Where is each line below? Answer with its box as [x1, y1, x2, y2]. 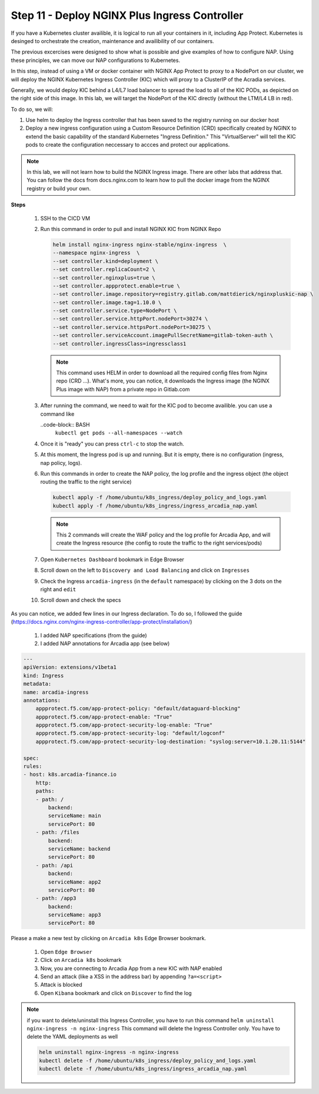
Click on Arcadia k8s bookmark [40, 957, 122, 964]
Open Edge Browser [40, 948, 92, 955]
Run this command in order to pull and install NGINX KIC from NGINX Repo [40, 225, 221, 232]
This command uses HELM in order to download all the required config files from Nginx [56, 369, 268, 377]
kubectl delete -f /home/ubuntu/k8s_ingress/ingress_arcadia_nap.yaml [39, 1066, 247, 1072]
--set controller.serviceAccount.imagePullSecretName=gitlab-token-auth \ [52, 332, 274, 339]
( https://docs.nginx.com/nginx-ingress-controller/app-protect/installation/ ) [11, 618, 192, 625]
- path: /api [35, 862, 74, 869]
